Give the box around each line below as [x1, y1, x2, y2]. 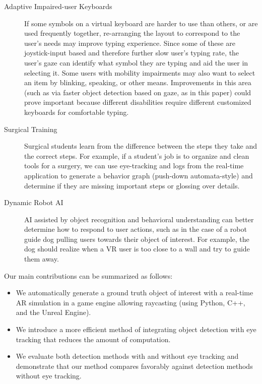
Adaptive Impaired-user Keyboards [4, 1, 112, 11]
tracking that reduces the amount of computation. [16, 334, 171, 344]
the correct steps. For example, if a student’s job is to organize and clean [24, 150, 249, 161]
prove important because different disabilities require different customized [24, 97, 251, 107]
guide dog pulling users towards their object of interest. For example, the [24, 233, 249, 244]
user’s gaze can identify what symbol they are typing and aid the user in [24, 57, 248, 68]
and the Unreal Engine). [16, 307, 91, 317]
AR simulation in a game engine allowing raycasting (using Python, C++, [16, 297, 245, 307]
